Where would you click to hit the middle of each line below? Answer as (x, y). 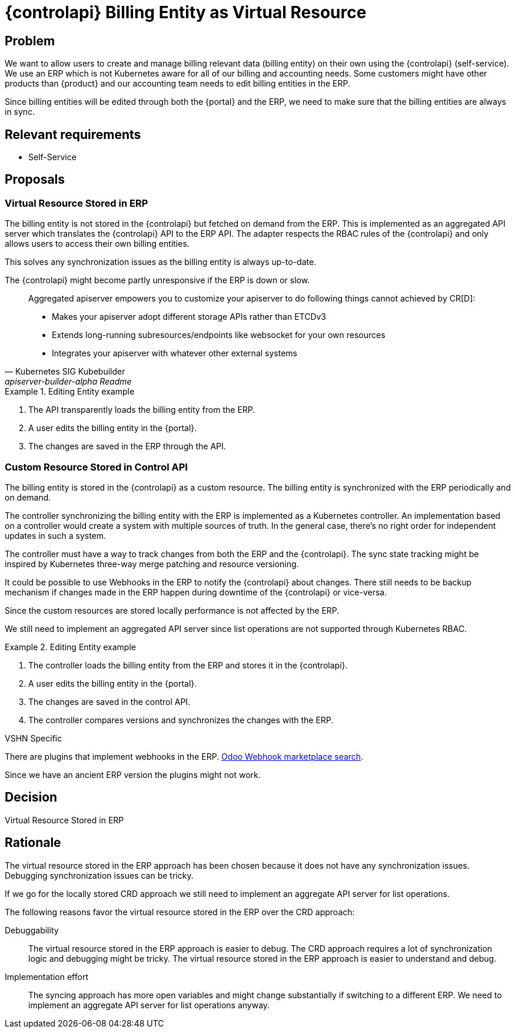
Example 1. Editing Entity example (70, 392)
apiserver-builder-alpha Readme (68, 382)
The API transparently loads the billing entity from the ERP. (142, 410)
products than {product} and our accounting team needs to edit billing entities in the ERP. (177, 84)
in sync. (20, 112)
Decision (31, 797)
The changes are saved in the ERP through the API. (127, 446)
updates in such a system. (56, 535)
